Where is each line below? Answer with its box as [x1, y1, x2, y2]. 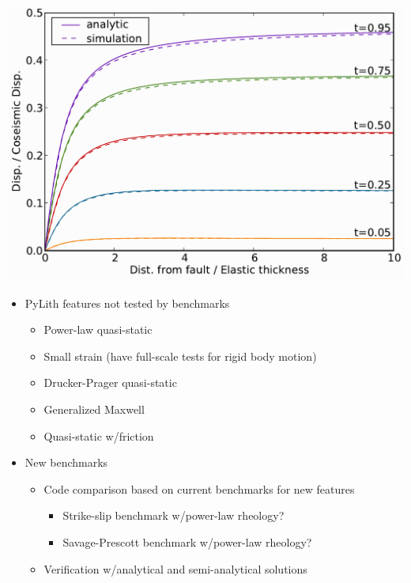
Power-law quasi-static [43, 321, 153, 338]
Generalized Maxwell [43, 400, 145, 417]
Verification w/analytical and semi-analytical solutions [43, 560, 307, 577]
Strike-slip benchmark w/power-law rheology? [62, 507, 285, 524]
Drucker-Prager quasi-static [43, 374, 177, 391]
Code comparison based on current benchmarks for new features [43, 480, 355, 497]
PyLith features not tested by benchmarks [25, 294, 230, 311]
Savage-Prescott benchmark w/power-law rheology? [62, 533, 312, 550]
